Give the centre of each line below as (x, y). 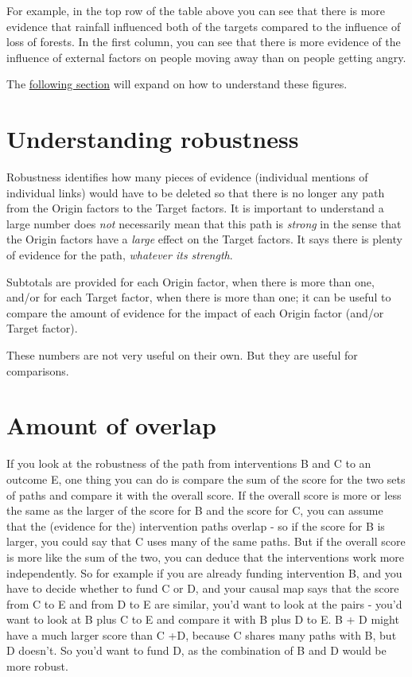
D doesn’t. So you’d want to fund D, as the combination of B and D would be (196, 650)
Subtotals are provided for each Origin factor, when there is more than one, (190, 281)
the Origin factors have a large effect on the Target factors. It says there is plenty (204, 239)
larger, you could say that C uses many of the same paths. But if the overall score (206, 541)
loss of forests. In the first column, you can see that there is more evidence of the (204, 42)
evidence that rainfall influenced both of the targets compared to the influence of (204, 26)
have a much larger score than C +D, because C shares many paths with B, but (202, 634)
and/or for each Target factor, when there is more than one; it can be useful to (199, 297)
